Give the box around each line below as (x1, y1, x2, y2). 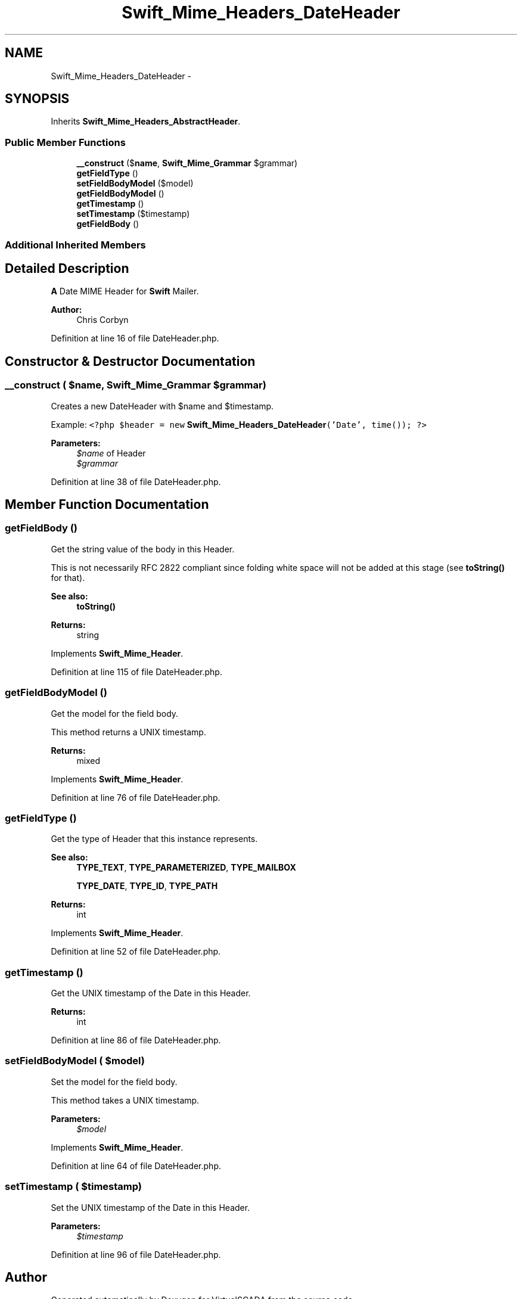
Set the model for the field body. (51, 1076, 178, 1087)
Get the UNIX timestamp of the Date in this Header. (51, 988, 251, 999)
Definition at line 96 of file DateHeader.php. (51, 1249, 221, 1260)
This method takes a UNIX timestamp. (51, 1095, 200, 1105)
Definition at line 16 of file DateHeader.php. (51, 333, 219, 344)
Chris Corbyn (76, 315, 129, 325)
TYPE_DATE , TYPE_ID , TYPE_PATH (76, 881, 218, 891)
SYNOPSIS (5, 91, 70, 107)
